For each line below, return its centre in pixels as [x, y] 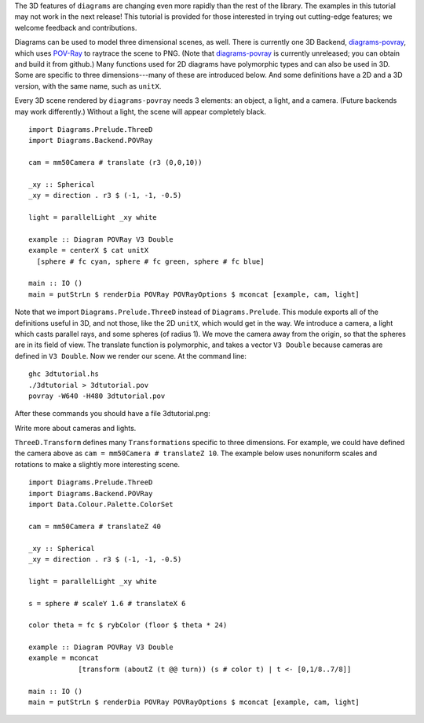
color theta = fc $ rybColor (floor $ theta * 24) [128, 625]
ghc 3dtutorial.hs [64, 374]
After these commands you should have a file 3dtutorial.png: [113, 414]
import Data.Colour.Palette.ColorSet [101, 505]
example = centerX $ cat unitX [89, 250]
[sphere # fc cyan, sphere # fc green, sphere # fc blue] [150, 261]
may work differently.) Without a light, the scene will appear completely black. [141, 111]
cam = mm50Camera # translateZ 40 [95, 526]
